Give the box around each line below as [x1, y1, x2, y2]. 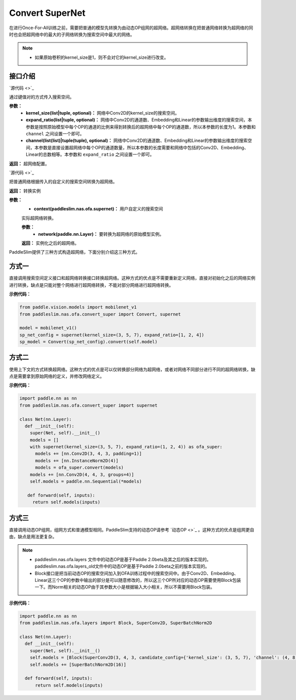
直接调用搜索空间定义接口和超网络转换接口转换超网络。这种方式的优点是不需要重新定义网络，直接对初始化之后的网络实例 [9, 275, 256, 281]
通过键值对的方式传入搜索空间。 [9, 94, 74, 100]
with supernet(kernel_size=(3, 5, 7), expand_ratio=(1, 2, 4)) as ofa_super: [30, 444, 223, 450]
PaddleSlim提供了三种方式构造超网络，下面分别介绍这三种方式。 [9, 249, 140, 255]
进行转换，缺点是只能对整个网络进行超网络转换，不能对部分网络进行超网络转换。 [9, 282, 174, 288]
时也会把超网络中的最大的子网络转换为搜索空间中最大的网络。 [9, 31, 135, 37]
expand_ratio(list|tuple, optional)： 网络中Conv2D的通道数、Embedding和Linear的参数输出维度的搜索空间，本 [26, 117, 253, 123]
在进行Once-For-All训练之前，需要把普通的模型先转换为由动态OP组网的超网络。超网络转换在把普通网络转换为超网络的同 [9, 25, 254, 31]
